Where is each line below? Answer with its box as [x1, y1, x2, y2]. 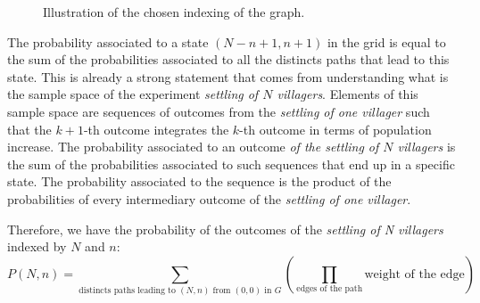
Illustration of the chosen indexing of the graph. [43, 3, 305, 20]
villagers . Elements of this [277, 85, 418, 103]
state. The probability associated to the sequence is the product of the [7, 172, 392, 191]
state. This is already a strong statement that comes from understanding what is [7, 67, 449, 86]
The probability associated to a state [7, 32, 209, 51]
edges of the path [296, 284, 363, 294]
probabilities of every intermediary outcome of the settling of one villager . [7, 189, 411, 208]
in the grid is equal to [327, 32, 446, 51]
